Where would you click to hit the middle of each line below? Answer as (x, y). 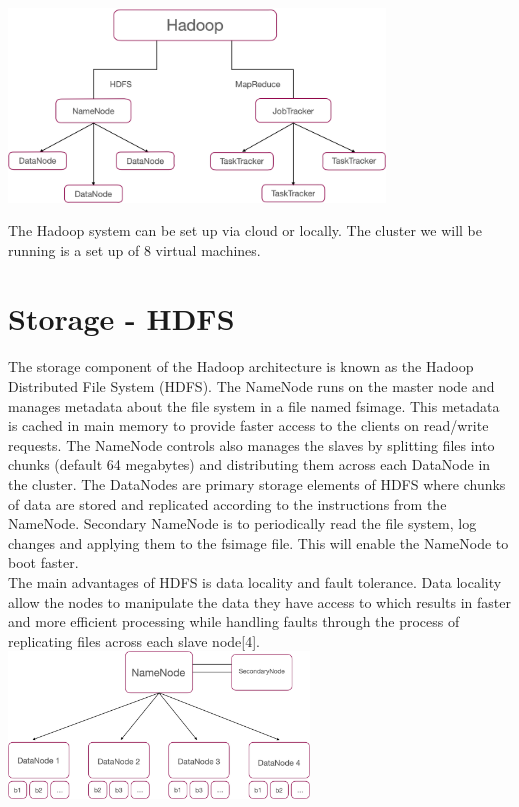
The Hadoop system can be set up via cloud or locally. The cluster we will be (245, 230)
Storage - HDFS (121, 318)
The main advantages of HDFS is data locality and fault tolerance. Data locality (255, 581)
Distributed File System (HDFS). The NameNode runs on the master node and (251, 386)
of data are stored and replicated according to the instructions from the (227, 503)
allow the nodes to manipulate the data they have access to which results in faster (259, 601)
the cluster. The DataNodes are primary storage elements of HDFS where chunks (257, 483)
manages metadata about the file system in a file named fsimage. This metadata (254, 405)
